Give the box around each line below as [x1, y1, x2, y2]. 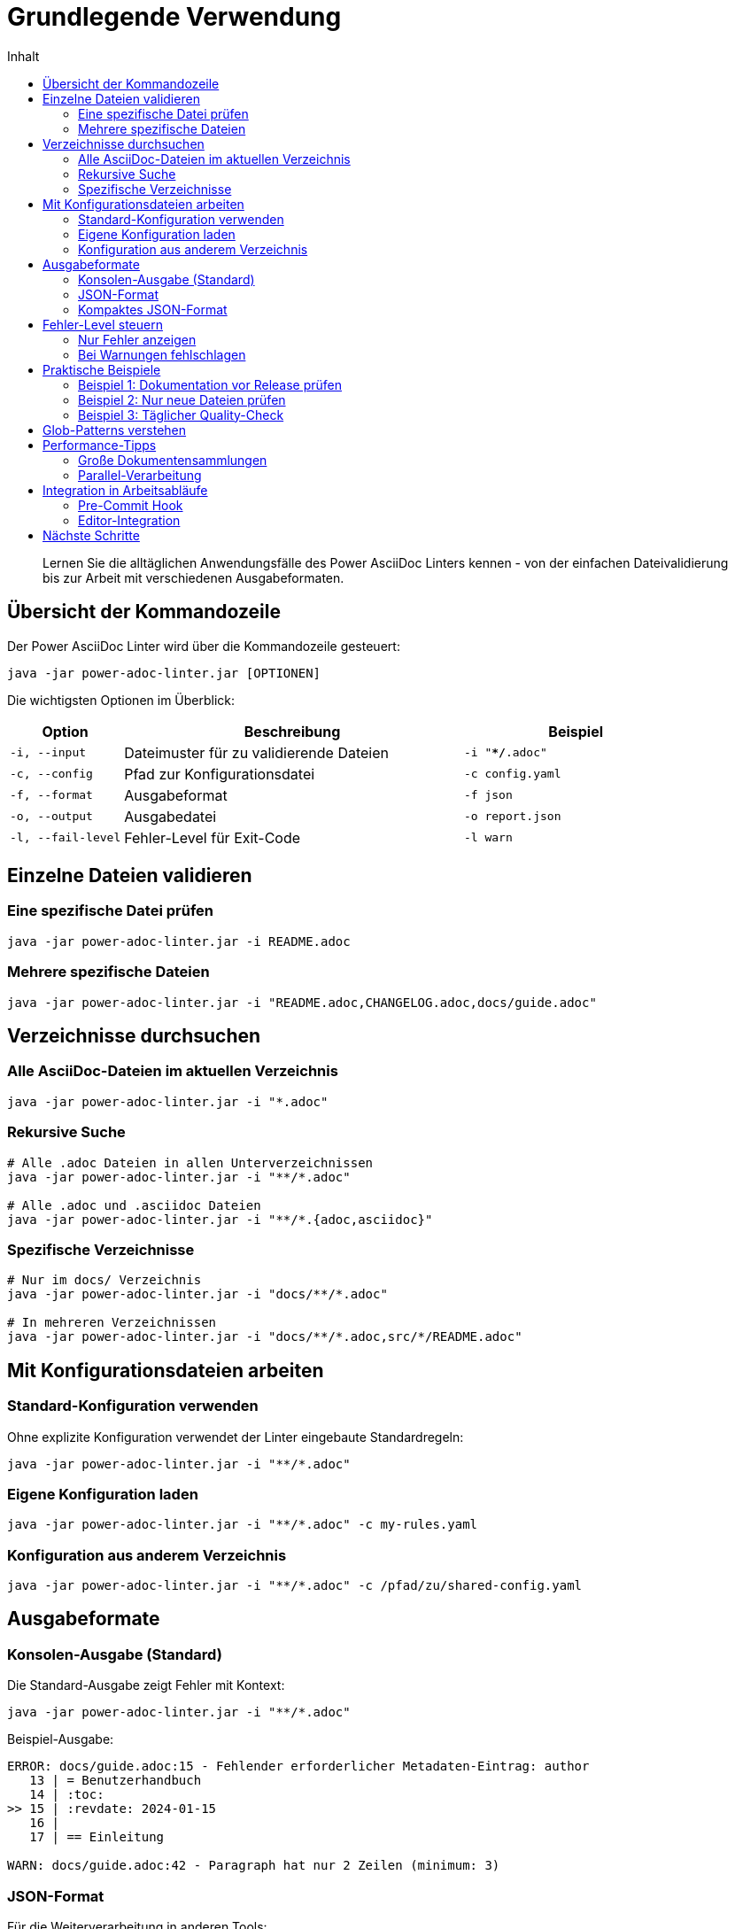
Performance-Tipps [43, 437, 157, 453]
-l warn [463, 831, 513, 845]
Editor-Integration [78, 512, 181, 528]
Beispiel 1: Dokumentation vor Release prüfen [78, 376, 342, 392]
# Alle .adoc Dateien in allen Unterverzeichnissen [7, 1155, 374, 1170]
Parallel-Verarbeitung [78, 467, 202, 483]
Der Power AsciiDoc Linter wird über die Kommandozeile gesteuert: [7, 638, 400, 654]
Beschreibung [244, 722, 341, 740]
